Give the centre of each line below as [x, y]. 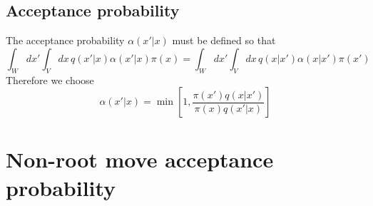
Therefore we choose [50, 79]
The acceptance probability [65, 40]
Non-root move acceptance [140, 159]
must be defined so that [224, 40]
